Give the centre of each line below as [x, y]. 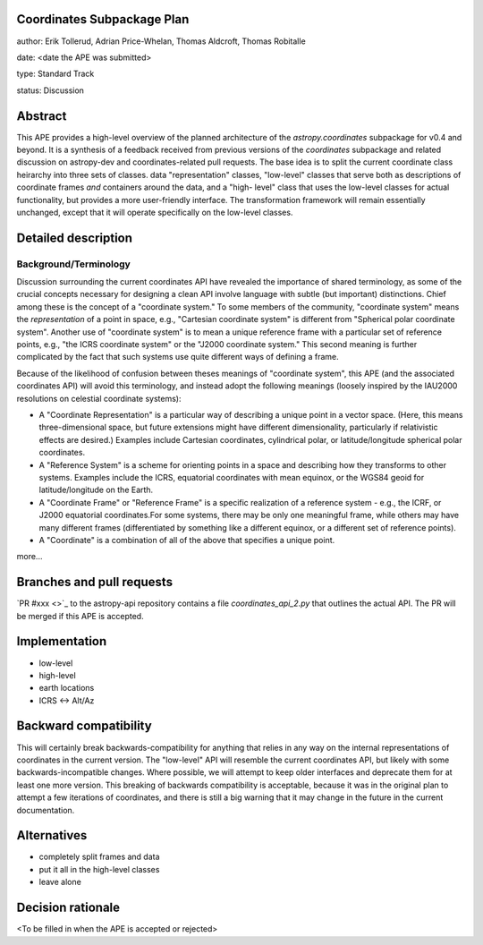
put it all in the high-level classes [99, 869]
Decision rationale [68, 908]
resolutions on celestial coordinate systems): [99, 398]
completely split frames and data [99, 857]
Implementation [62, 641]
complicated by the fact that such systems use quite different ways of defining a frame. [178, 357]
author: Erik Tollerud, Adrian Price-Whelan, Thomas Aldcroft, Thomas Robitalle [161, 41]
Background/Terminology [74, 264]
